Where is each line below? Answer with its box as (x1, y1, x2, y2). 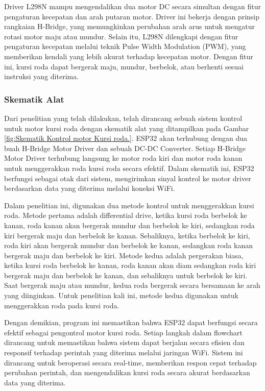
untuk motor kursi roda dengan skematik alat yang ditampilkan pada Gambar (4, 123, 249, 133)
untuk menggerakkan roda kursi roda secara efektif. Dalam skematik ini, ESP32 (4, 162, 254, 173)
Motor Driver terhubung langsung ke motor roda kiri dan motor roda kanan (4, 153, 243, 163)
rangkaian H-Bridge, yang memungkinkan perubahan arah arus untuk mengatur (4, 21, 255, 32)
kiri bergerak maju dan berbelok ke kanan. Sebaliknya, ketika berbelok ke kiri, (4, 230, 250, 240)
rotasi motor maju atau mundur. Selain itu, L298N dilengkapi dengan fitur (4, 31, 238, 41)
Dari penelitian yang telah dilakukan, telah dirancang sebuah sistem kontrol (4, 112, 243, 123)
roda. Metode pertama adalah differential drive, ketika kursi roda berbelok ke (4, 210, 247, 221)
